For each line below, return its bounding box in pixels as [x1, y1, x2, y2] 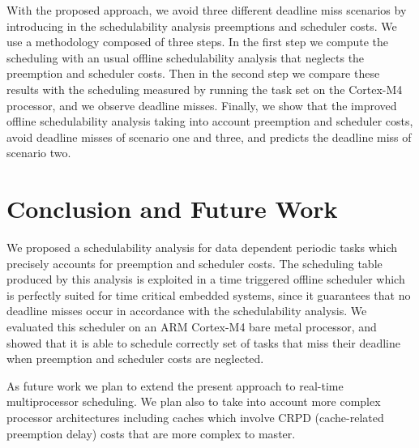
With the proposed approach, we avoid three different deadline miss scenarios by [6, 2, 407, 18]
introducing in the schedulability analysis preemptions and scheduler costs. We [6, 17, 397, 34]
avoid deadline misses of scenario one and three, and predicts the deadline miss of [6, 128, 412, 145]
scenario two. [6, 144, 71, 161]
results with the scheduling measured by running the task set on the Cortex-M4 [6, 80, 403, 97]
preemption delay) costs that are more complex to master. [6, 425, 296, 442]
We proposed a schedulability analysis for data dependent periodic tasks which [6, 239, 398, 256]
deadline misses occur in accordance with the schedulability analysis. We [6, 302, 367, 319]
